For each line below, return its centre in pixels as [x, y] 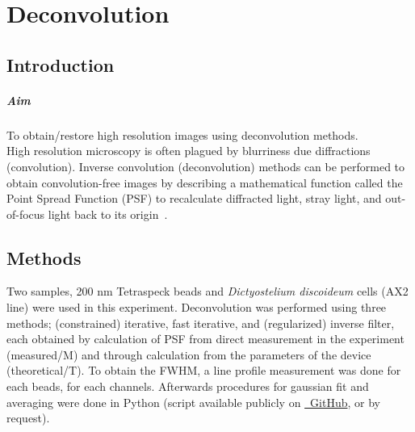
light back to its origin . [108, 214]
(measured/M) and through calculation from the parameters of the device [189, 354]
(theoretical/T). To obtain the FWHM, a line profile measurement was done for [204, 370]
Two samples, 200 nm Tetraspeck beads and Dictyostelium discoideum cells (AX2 [207, 291]
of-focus [26, 214]
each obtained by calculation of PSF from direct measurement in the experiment [205, 339]
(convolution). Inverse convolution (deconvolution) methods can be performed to [206, 166]
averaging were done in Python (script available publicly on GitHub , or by [193, 402]
